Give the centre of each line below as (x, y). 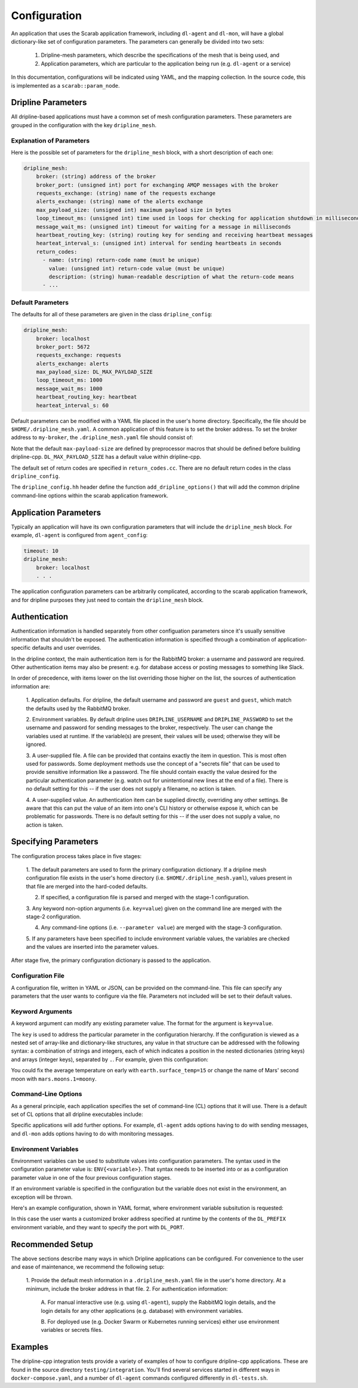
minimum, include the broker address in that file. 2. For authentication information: (127, 1288)
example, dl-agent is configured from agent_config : (79, 535)
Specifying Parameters (55, 842)
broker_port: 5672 (63, 347)
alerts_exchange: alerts (72, 363)
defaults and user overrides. (67, 648)
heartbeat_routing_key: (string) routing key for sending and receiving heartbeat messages (175, 235)
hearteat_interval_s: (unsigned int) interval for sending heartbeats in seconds (159, 243)
